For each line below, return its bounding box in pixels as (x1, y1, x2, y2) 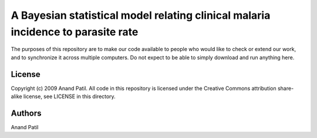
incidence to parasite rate (11, 25, 139, 38)
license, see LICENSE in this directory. (23, 93, 116, 100)
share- (277, 85, 294, 92)
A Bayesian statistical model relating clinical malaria (11, 9, 271, 22)
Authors (11, 108, 42, 118)
